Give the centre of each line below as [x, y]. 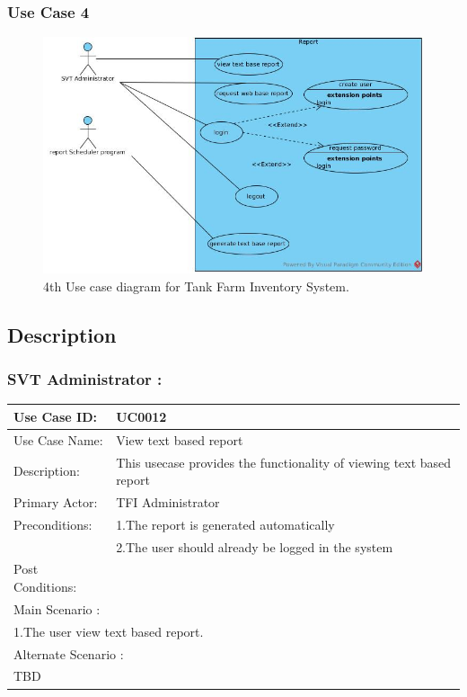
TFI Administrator [168, 501]
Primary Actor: [56, 501]
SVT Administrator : [85, 379]
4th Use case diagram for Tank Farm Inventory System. [196, 286]
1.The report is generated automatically [225, 524]
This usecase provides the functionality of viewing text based [284, 462]
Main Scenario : [57, 608]
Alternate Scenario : [69, 653]
